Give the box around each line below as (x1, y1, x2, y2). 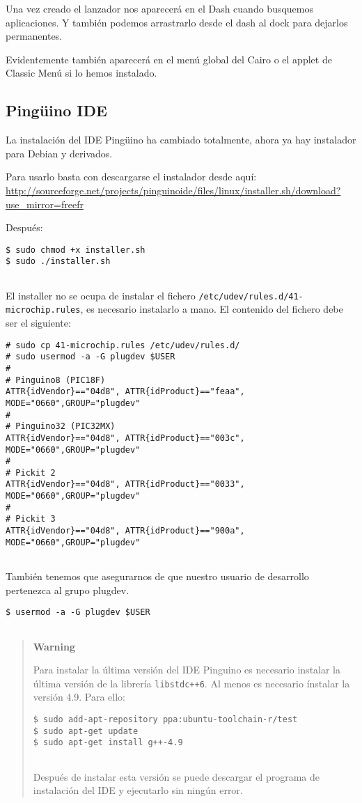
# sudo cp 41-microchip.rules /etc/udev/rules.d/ (6, 340, 240, 350)
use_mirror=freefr (6, 196, 84, 211)
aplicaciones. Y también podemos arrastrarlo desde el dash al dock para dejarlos (6, 15, 348, 29)
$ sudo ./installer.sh (6, 256, 111, 267)
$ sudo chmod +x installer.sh (6, 244, 145, 255)
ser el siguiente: (6, 315, 71, 330)
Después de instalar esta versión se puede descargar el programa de (33, 769, 320, 783)
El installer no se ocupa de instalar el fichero (6, 288, 196, 302)
